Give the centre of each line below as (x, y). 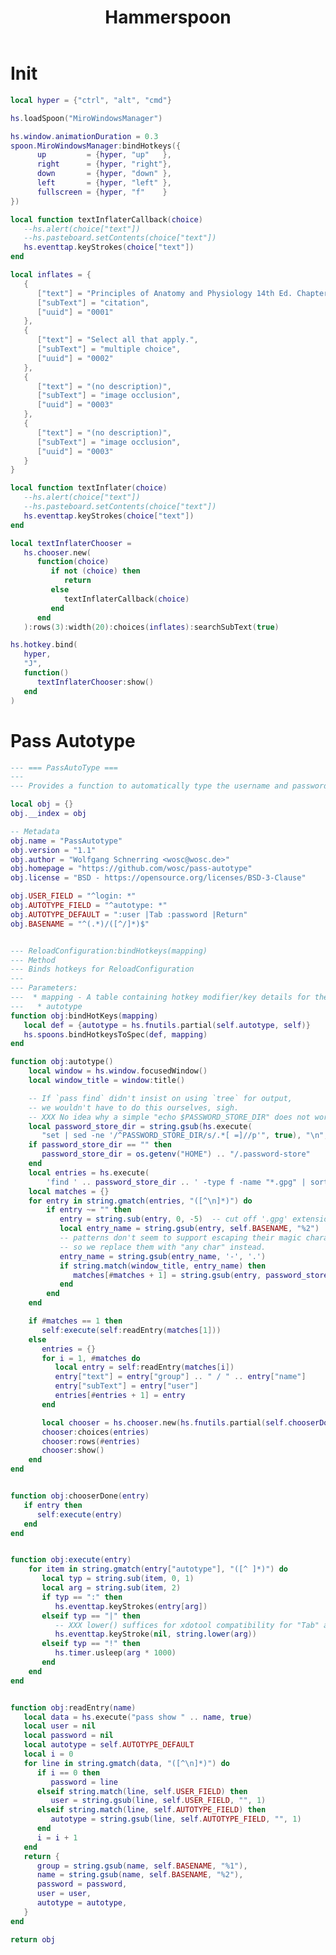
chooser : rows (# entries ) (91, 1441)
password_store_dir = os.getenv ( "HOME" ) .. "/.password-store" (176, 1154)
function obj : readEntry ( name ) (73, 1707)
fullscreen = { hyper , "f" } (102, 192)
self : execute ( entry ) (79, 1514)
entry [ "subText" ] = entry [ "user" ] (126, 1386)
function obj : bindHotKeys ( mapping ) (84, 1016)
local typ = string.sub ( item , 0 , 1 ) (118, 1579)
